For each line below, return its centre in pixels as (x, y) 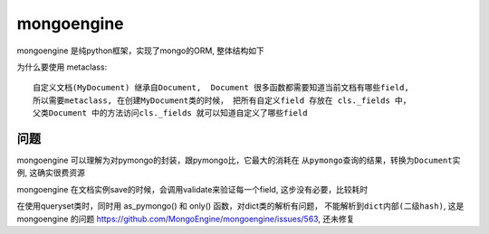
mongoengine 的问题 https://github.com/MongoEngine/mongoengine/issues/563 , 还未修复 (186, 219)
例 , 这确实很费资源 (51, 173)
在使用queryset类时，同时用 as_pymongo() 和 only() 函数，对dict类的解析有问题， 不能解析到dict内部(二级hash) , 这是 (240, 206)
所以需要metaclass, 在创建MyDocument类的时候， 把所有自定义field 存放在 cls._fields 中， (222, 100)
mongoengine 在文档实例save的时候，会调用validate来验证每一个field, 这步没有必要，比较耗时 (192, 189)
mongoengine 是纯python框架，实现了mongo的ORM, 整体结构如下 (140, 51)
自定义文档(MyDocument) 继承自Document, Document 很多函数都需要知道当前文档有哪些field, (221, 88)
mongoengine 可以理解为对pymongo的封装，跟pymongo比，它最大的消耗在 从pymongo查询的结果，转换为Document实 (239, 160)
